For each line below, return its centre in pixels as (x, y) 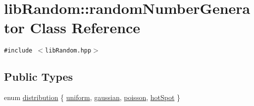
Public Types (39, 77)
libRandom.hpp (68, 51)
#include (18, 51)
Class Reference (85, 27)
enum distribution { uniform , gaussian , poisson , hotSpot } (92, 97)
